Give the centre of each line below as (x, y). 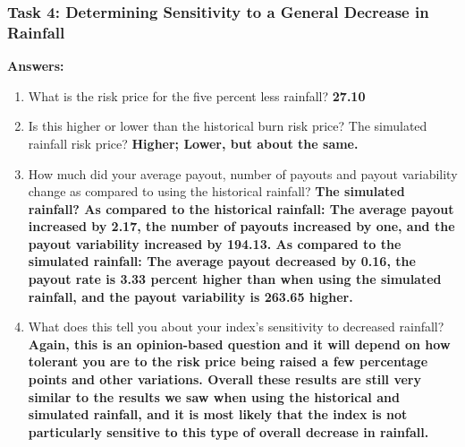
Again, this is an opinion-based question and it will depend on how (239, 344)
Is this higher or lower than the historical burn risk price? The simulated (228, 126)
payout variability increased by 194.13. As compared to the (215, 243)
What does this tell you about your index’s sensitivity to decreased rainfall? (236, 327)
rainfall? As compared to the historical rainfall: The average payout (241, 208)
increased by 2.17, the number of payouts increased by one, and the (241, 226)
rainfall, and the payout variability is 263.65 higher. (190, 296)
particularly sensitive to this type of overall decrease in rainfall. (228, 431)
